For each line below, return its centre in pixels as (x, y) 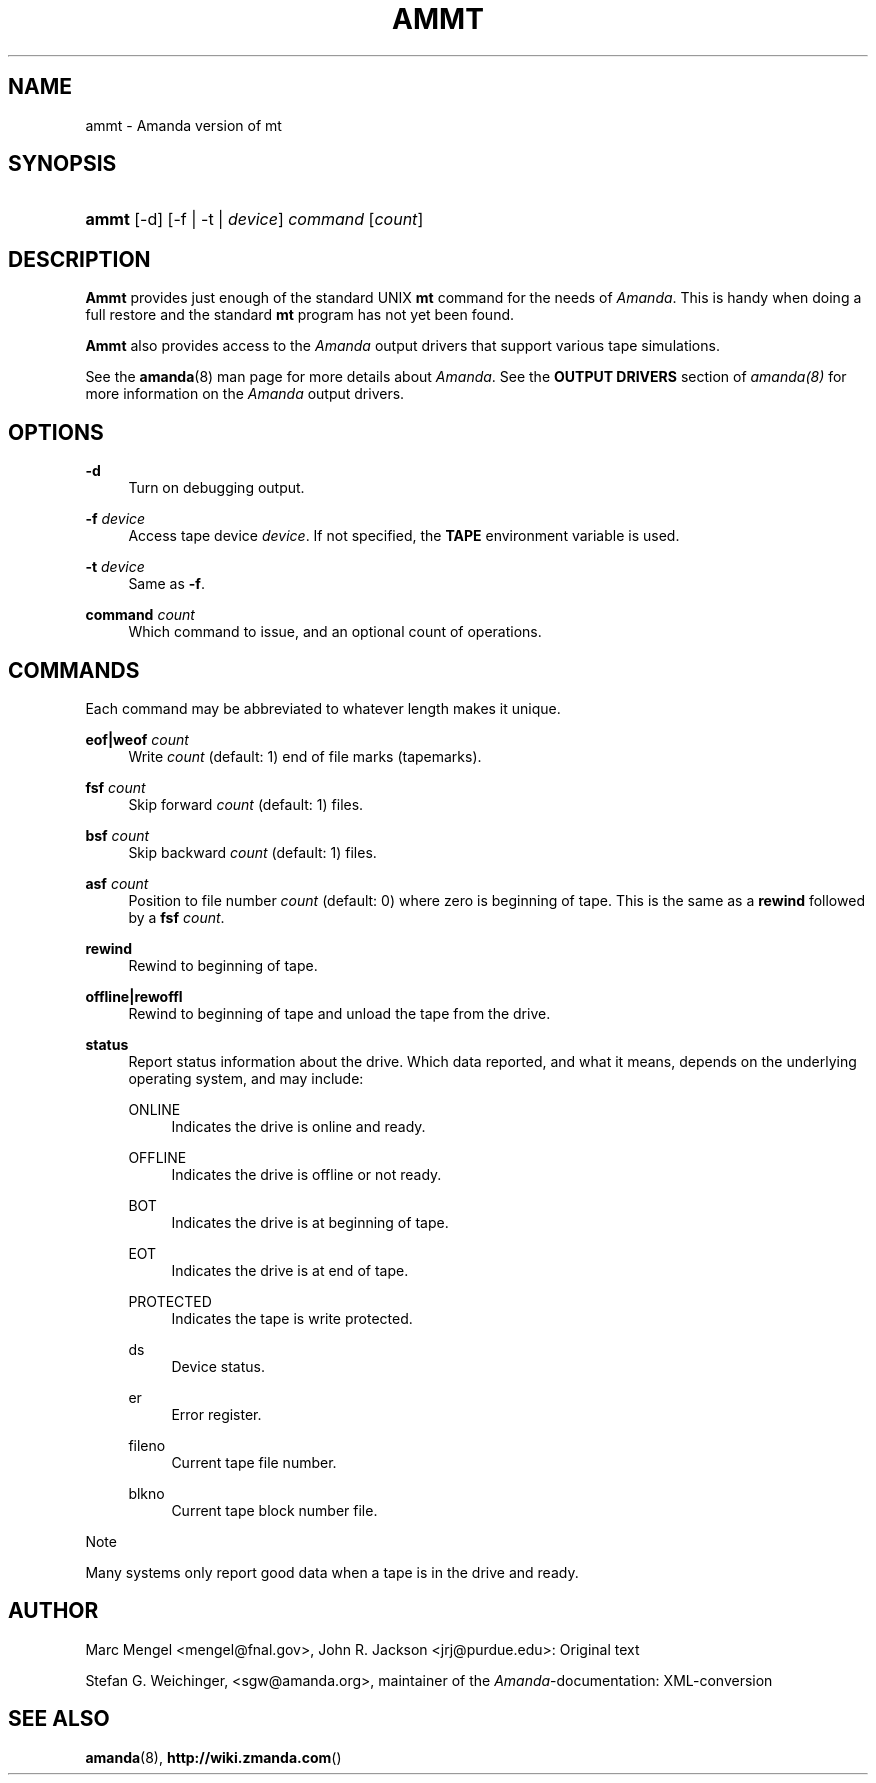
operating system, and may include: (246, 1078)
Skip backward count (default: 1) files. (252, 852)
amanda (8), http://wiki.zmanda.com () (213, 1757)
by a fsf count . (176, 917)
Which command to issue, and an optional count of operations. (335, 632)
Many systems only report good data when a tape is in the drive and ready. (332, 1572)
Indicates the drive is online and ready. (298, 1126)
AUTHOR (53, 1611)
